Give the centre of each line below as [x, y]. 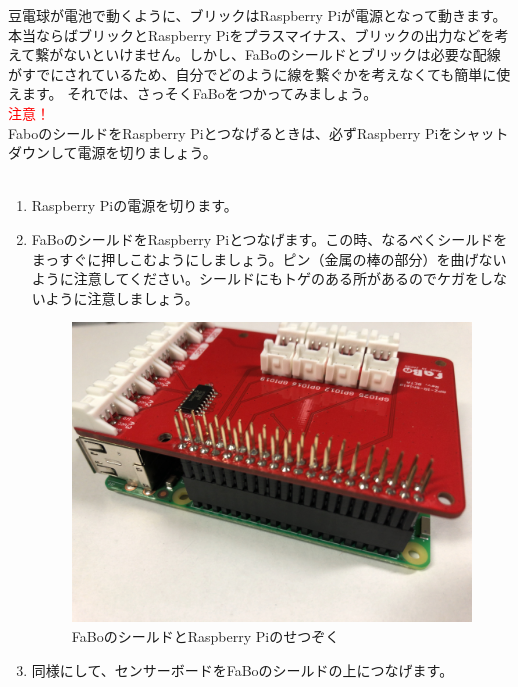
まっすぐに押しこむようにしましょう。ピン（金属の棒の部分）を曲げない [269, 258]
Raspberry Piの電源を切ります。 [134, 205]
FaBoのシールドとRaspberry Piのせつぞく [205, 636]
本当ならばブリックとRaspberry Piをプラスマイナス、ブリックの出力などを [251, 34]
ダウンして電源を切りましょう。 [112, 152]
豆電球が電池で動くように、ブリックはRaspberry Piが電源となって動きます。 [257, 15]
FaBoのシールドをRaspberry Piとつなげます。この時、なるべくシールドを [269, 238]
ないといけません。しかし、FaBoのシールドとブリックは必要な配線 [282, 54]
